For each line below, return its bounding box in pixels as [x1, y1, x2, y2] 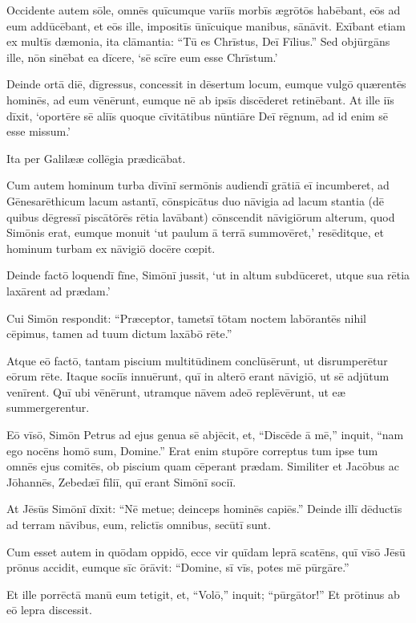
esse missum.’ [6, 123, 71, 140]
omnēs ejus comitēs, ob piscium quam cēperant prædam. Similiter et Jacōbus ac [6, 458, 399, 474]
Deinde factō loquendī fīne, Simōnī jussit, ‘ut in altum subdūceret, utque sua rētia [6, 267, 410, 283]
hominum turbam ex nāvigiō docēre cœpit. [6, 239, 216, 256]
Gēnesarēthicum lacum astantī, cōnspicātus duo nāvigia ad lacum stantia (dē [6, 192, 385, 209]
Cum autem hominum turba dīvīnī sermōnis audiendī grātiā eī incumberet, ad [6, 177, 390, 193]
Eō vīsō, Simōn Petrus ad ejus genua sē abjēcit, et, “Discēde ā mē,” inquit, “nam [6, 426, 404, 443]
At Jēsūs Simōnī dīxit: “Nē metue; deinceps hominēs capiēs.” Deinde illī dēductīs [6, 500, 402, 517]
